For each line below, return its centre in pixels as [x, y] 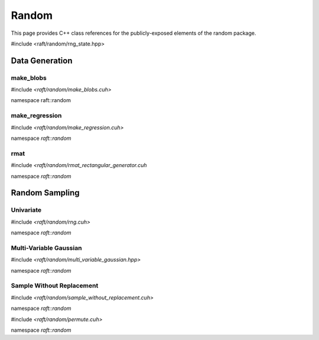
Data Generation [42, 61]
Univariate [26, 210]
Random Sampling [45, 193]
